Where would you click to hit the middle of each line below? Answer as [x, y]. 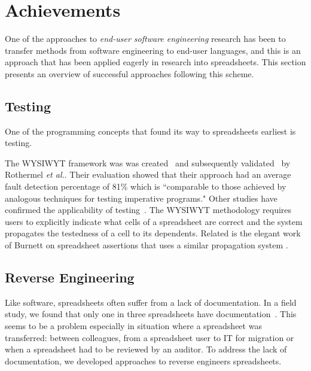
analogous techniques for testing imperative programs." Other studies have [141, 198]
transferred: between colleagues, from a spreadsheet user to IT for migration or [150, 337]
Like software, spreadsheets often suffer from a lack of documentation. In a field [151, 302]
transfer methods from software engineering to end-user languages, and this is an [153, 50]
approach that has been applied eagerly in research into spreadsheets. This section [155, 62]
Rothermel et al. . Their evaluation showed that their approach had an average [148, 174]
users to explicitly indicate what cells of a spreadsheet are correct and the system [154, 221]
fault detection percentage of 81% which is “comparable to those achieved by [146, 186]
